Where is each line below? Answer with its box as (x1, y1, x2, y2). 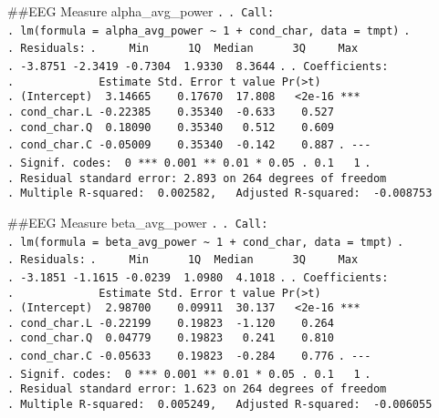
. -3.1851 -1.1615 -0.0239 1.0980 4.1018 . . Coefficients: (7, 270, 389, 284)
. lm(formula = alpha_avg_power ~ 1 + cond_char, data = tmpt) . (7, 24, 411, 37)
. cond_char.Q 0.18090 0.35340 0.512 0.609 (7, 120, 334, 134)
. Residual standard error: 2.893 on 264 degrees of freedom (7, 171, 387, 185)
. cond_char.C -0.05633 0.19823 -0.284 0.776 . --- (7, 350, 371, 363)
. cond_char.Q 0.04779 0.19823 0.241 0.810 (7, 331, 334, 345)
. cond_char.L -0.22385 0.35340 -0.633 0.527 (7, 105, 334, 118)
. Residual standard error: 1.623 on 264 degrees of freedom (7, 382, 387, 396)
